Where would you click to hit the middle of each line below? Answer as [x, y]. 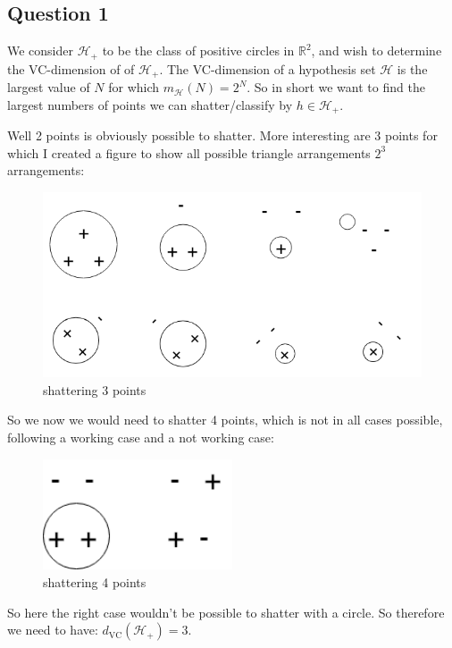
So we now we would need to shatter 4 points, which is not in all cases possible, [225, 420]
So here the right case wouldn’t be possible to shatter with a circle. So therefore [226, 612]
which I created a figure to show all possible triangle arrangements [189, 152]
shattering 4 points [95, 582]
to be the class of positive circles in [198, 50]
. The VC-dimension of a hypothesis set [268, 68]
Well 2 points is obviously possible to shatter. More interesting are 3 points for [222, 135]
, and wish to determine [377, 50]
